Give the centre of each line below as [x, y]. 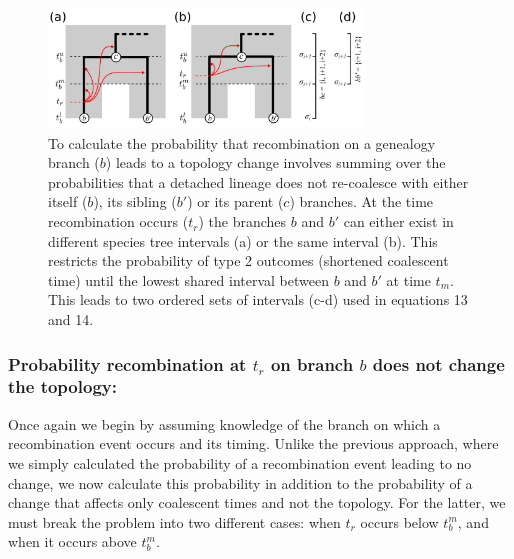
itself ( [68, 201]
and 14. [71, 319]
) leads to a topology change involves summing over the [275, 162]
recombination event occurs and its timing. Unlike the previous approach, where [253, 443]
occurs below [399, 521]
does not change [438, 363]
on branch [312, 363]
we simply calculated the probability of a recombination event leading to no [240, 462]
